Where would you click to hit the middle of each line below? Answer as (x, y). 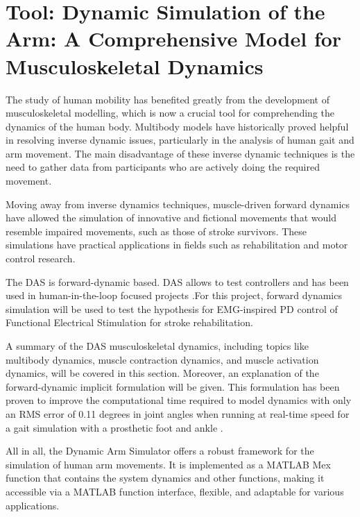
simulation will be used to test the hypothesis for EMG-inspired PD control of (172, 308)
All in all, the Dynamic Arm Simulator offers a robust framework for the (160, 451)
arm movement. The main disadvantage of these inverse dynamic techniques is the (180, 153)
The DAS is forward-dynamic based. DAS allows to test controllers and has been (177, 281)
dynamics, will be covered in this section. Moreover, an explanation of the (162, 373)
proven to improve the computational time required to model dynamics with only (179, 400)
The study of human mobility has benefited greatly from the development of (168, 99)
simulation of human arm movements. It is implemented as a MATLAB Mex (168, 464)
